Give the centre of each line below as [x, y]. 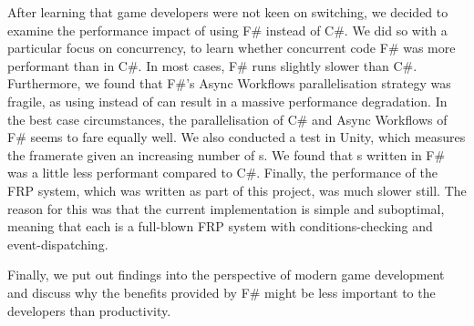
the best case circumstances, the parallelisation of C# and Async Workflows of [227, 119]
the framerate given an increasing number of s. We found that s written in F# [227, 154]
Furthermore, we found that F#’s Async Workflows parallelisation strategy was [229, 83]
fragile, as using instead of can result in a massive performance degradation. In [227, 101]
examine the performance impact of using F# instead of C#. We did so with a [227, 30]
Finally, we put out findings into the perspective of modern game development [226, 275]
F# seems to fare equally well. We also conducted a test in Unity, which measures [237, 137]
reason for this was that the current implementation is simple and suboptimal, [226, 208]
